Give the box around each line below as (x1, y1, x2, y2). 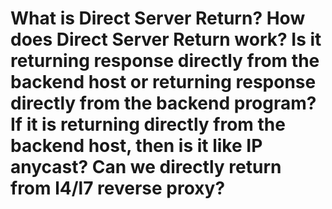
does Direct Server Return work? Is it (10, 28, 322, 51)
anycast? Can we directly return (10, 156, 282, 179)
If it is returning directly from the (10, 113, 286, 136)
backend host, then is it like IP (10, 135, 263, 157)
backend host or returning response (10, 71, 317, 94)
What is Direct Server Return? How (10, 7, 306, 30)
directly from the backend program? (10, 92, 317, 115)
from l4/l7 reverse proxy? (10, 177, 226, 200)
